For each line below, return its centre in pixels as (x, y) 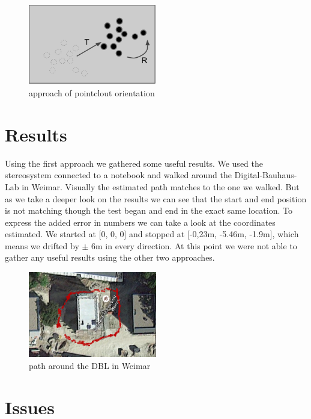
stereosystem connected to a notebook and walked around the (118, 175)
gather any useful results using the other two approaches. (110, 257)
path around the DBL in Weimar (90, 365)
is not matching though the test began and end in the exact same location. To (149, 210)
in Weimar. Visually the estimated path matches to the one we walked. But (161, 186)
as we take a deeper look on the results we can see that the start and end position (156, 198)
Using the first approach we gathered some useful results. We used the (134, 163)
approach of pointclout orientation (92, 93)
